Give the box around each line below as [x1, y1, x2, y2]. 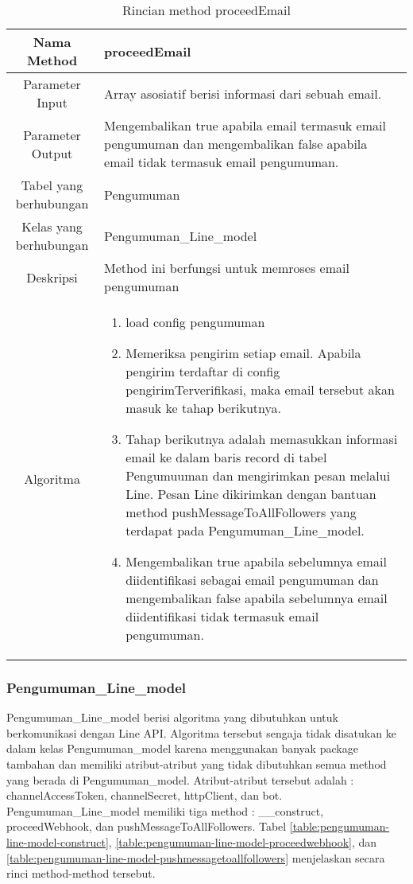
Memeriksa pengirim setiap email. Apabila [125, 344, 361, 362]
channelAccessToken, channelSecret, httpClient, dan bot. [6, 787, 283, 804]
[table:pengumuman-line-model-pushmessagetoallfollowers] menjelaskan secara [6, 849, 385, 866]
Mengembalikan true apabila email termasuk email [104, 116, 386, 134]
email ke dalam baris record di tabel [125, 448, 327, 466]
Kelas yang [21, 217, 83, 236]
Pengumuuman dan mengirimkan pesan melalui [125, 466, 391, 485]
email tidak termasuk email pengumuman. [104, 153, 339, 171]
